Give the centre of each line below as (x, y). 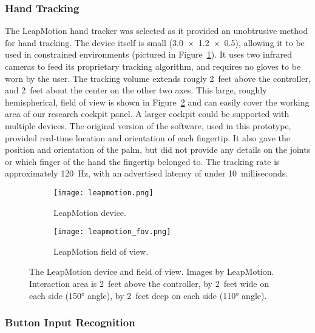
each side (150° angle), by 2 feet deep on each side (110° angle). (148, 295)
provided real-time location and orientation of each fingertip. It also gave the (148, 137)
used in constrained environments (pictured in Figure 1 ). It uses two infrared (148, 54)
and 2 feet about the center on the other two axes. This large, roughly (136, 90)
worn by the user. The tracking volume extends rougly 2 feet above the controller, (158, 78)
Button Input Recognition (70, 322)
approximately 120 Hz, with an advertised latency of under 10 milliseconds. (147, 173)
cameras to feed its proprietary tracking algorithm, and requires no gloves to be (153, 66)
